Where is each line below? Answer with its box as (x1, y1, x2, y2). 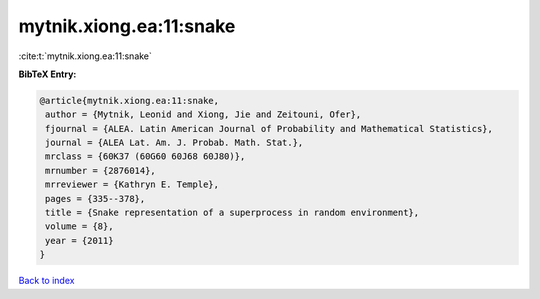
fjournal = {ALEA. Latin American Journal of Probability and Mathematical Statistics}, (45, 123, 494, 134)
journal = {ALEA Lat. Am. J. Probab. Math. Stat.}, (45, 137, 304, 149)
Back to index (18, 275, 75, 287)
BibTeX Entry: (18, 68, 77, 80)
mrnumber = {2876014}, (45, 165, 157, 176)
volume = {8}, (45, 221, 114, 232)
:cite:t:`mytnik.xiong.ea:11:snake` (18, 50, 152, 62)
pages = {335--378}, (45, 193, 146, 204)
